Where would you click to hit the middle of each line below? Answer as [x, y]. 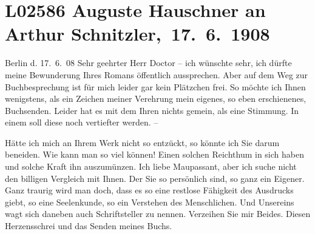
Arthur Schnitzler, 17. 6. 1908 [137, 34]
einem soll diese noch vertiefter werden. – [82, 122]
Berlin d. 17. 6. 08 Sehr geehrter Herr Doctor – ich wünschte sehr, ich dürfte [148, 63]
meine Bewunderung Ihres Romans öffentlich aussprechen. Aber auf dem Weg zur [157, 74]
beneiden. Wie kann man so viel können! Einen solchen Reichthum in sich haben [154, 154]
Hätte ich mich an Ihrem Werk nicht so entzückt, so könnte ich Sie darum [142, 142]
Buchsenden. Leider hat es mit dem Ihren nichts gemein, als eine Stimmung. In [152, 110]
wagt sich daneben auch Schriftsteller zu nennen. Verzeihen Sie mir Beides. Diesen [158, 214]
